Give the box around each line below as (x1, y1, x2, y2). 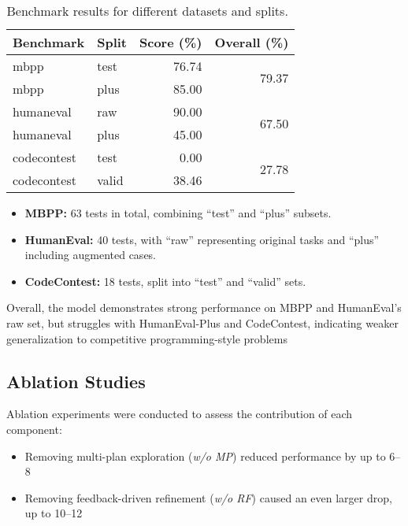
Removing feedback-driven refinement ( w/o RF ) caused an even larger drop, (24, 489, 392, 506)
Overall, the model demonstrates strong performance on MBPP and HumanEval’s (6, 299, 402, 316)
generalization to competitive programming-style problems (6, 330, 287, 346)
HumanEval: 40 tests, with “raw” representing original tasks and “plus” (24, 231, 380, 247)
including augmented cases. (24, 246, 157, 263)
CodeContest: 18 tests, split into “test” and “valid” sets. (24, 272, 306, 289)
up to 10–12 (24, 505, 83, 521)
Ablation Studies (6, 369, 146, 393)
